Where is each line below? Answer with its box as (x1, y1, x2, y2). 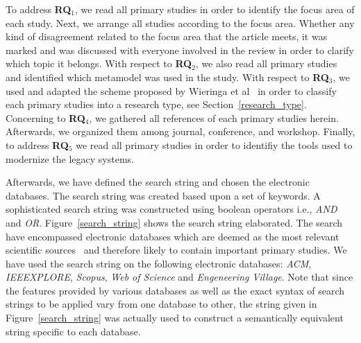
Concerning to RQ (6, 110, 85, 125)
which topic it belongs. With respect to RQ (6, 56, 192, 71)
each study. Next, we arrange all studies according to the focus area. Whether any (6, 15, 355, 30)
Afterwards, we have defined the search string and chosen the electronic (6, 175, 310, 189)
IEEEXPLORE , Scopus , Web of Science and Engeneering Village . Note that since (6, 270, 353, 284)
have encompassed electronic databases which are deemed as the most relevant (6, 229, 339, 243)
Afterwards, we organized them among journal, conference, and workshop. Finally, (6, 124, 355, 139)
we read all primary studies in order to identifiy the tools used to (76, 137, 353, 152)
